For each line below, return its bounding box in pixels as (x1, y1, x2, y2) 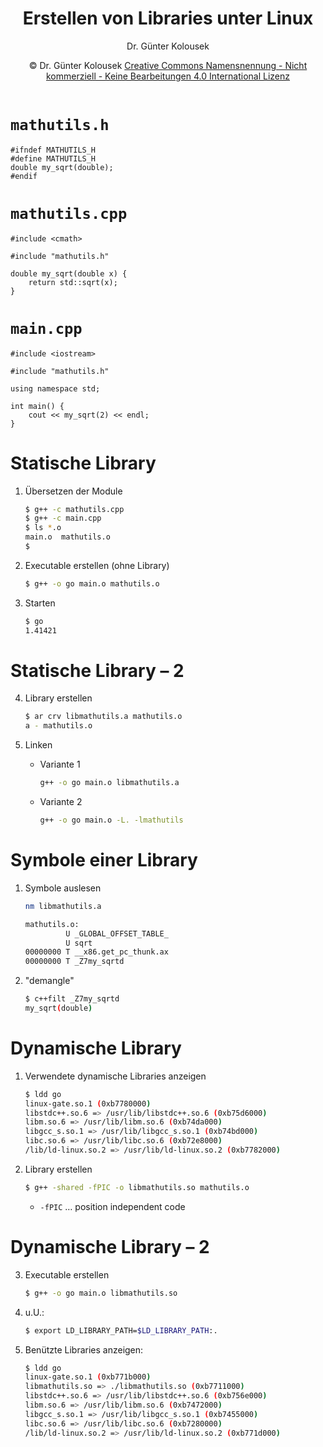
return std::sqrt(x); (28, 277, 118, 287)
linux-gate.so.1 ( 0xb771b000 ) (24, 1372, 152, 1382)
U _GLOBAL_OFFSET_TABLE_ (65, 928, 169, 939)
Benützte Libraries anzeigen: (24, 1343, 144, 1356)
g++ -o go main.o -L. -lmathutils (39, 815, 184, 826)
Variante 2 (39, 796, 83, 808)
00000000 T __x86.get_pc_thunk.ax (24, 947, 169, 957)
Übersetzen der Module (24, 485, 123, 497)
